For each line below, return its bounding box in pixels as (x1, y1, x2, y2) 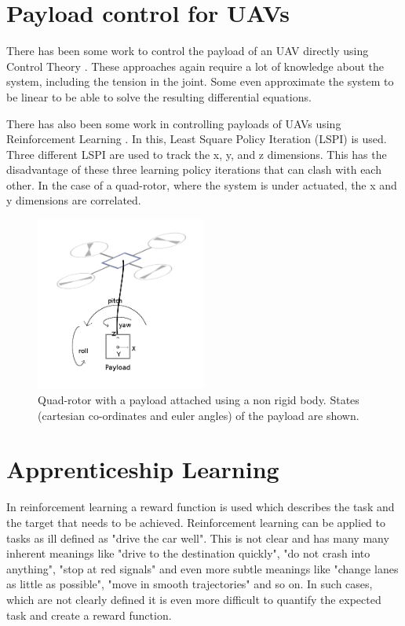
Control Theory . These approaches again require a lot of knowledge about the (6, 57, 385, 74)
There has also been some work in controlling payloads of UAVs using (6, 115, 341, 131)
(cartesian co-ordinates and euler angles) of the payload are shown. (38, 407, 359, 423)
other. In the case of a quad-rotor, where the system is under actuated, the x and (6, 176, 397, 193)
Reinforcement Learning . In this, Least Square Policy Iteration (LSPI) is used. (6, 131, 387, 147)
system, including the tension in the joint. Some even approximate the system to (6, 73, 394, 90)
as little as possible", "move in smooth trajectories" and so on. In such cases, (6, 576, 373, 592)
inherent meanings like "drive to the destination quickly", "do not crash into (6, 545, 370, 562)
